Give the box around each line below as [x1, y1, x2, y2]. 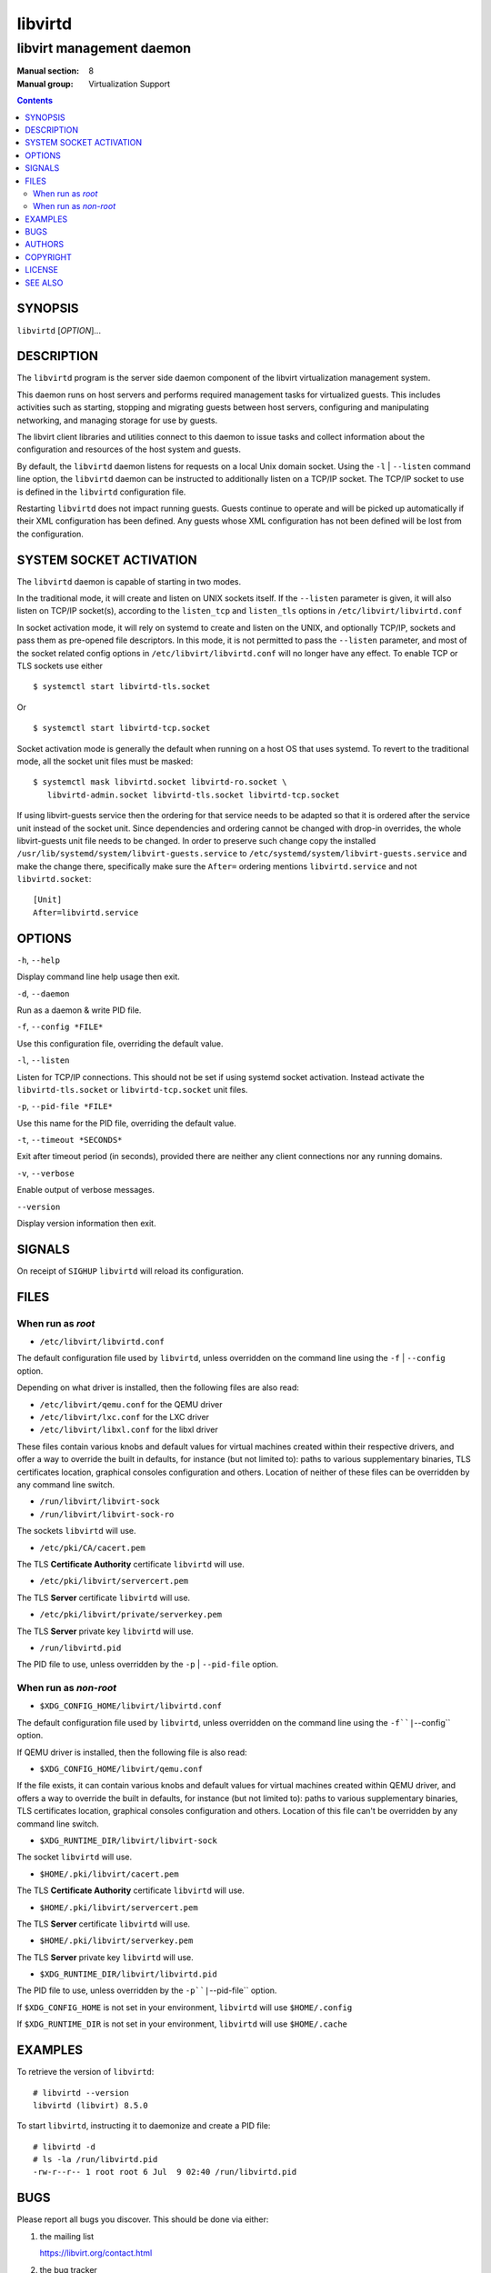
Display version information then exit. [16, 1218, 156, 1229]
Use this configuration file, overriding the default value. [16, 1037, 224, 1049]
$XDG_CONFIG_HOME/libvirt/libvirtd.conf [39, 1701, 223, 1711]
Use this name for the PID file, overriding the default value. [16, 1117, 236, 1128]
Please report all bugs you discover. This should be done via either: [16, 2214, 269, 2225]
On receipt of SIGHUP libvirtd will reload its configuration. [16, 1265, 245, 1277]
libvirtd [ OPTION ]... [16, 325, 102, 335]
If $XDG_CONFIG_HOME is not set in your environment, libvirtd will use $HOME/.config [16, 2001, 353, 2013]
